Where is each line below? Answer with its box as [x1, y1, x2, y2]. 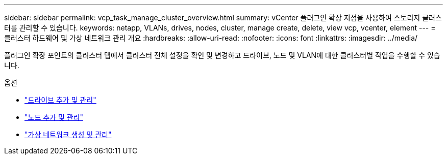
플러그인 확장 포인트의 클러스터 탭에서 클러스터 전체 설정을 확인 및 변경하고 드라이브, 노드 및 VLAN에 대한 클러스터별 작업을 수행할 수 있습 [4, 51, 440, 59]
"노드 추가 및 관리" [24, 113, 84, 121]
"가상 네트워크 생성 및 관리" [24, 130, 112, 139]
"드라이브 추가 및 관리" [24, 96, 96, 104]
